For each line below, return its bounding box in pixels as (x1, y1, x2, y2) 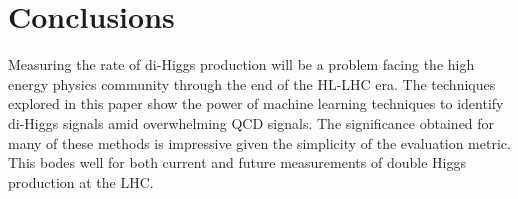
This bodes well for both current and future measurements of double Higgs (8, 152, 466, 173)
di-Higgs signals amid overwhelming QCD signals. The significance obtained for (8, 112, 495, 133)
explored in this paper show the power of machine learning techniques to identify (8, 93, 504, 114)
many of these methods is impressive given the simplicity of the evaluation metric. (8, 132, 511, 153)
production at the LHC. (8, 171, 154, 192)
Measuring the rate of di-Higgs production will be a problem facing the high (8, 54, 475, 75)
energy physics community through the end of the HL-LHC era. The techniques (8, 73, 496, 94)
